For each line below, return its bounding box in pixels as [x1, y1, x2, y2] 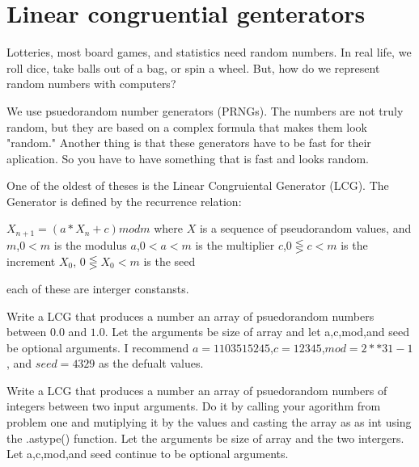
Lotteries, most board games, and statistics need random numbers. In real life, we [6, 44, 412, 61]
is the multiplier [195, 236, 275, 253]
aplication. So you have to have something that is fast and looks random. [6, 149, 369, 166]
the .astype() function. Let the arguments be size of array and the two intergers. [6, 429, 404, 446]
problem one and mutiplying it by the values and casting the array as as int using [6, 414, 412, 431]
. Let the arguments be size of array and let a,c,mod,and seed [104, 323, 409, 340]
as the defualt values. [99, 355, 204, 372]
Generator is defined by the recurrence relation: [6, 192, 242, 209]
